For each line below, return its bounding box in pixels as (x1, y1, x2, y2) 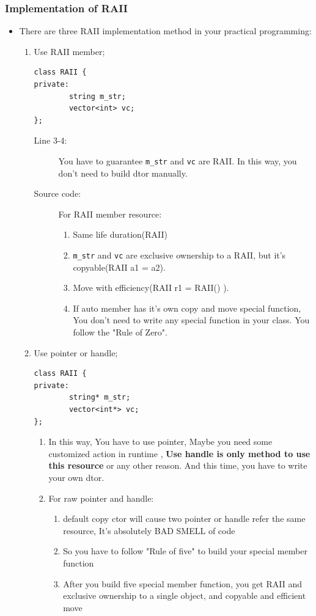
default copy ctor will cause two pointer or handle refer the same (63, 512, 306, 525)
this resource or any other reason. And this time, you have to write (48, 459, 307, 472)
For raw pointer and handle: (48, 491, 154, 504)
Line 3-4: (34, 134, 67, 147)
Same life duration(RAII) (73, 228, 168, 241)
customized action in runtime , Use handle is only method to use (48, 447, 310, 460)
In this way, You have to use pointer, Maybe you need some (48, 435, 273, 448)
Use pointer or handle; (34, 346, 118, 359)
